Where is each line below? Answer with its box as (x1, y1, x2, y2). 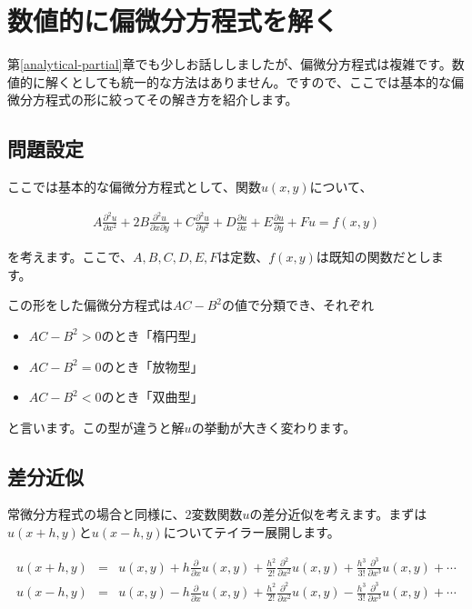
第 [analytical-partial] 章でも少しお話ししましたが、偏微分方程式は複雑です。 (7, 55, 452, 74)
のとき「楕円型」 (101, 325, 204, 344)
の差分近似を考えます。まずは (249, 504, 427, 524)
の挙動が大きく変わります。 (191, 417, 357, 436)
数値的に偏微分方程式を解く (7, 2, 339, 39)
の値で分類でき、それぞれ (221, 295, 374, 314)
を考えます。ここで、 (7, 247, 134, 266)
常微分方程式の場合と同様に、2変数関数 (7, 504, 243, 524)
